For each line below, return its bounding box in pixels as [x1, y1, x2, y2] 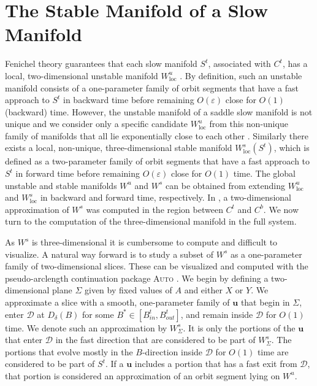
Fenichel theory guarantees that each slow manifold [5, 57, 197, 70]
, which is [273, 141, 310, 154]
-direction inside [142, 345, 203, 358]
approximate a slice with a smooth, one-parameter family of [5, 296, 230, 308]
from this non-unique [209, 117, 288, 130]
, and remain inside [180, 307, 253, 320]
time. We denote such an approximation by [5, 321, 167, 334]
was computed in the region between [86, 203, 223, 215]
